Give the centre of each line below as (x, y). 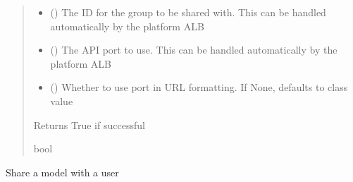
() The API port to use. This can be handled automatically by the (194, 50)
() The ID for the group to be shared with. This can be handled (188, 12)
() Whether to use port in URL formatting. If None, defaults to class (199, 87)
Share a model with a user (62, 172)
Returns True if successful (89, 125)
